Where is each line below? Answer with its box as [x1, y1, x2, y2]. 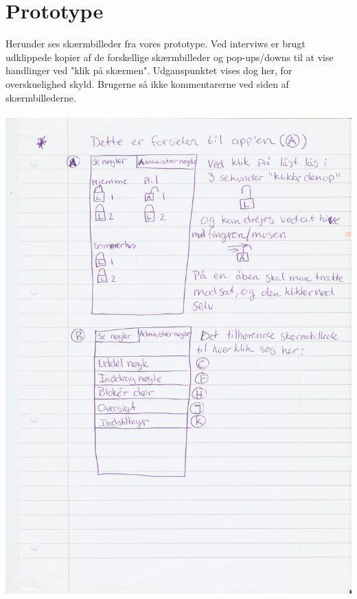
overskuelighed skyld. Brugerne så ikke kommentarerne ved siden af [5, 76, 289, 91]
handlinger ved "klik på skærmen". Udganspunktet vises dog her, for [5, 63, 292, 78]
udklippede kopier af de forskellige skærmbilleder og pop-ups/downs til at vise [5, 49, 334, 64]
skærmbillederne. [5, 90, 76, 104]
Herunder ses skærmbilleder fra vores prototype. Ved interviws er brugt [5, 36, 306, 51]
